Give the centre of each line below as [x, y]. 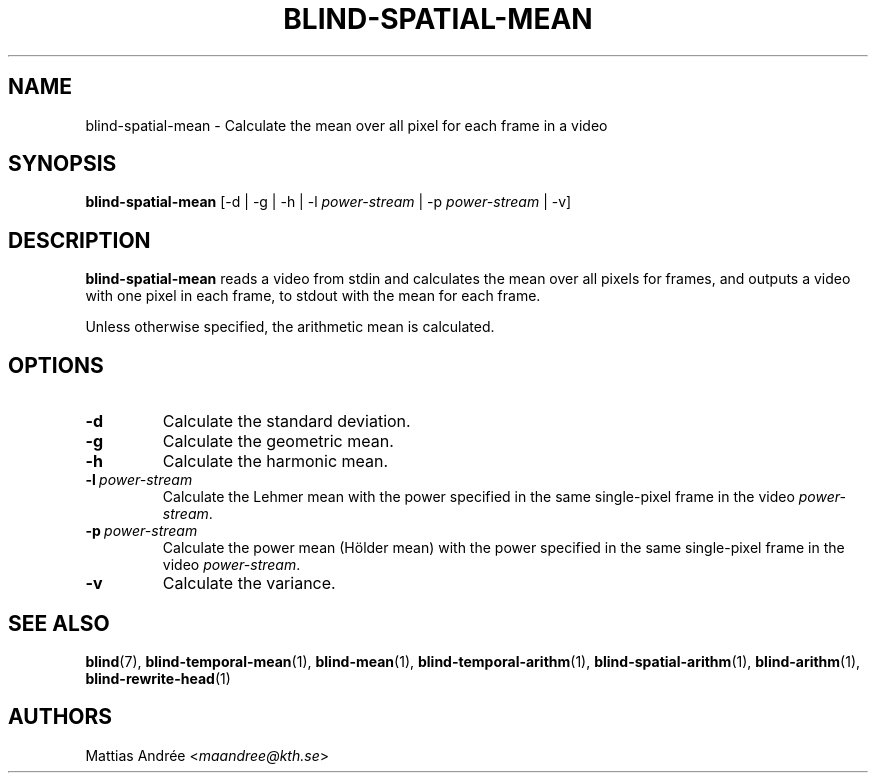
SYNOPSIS [62, 164]
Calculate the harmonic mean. [275, 461]
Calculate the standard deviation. [286, 421]
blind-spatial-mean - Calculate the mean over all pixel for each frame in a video [346, 125]
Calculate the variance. [249, 583]
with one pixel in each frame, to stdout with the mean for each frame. [313, 296]
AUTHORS [60, 717]
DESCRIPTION [79, 240]
